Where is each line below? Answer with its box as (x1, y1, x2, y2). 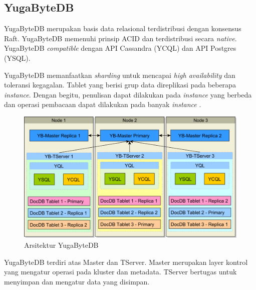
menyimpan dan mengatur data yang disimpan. (4, 276, 150, 286)
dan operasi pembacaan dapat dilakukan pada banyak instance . (4, 99, 201, 110)
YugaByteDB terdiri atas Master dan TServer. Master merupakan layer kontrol (4, 256, 248, 267)
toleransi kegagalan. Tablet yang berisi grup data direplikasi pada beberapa (4, 79, 236, 90)
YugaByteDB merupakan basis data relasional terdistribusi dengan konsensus (4, 23, 241, 34)
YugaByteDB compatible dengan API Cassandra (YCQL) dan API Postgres (4, 43, 236, 53)
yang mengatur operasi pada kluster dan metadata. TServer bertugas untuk (4, 266, 237, 277)
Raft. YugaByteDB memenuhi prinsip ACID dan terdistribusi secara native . (4, 33, 237, 43)
